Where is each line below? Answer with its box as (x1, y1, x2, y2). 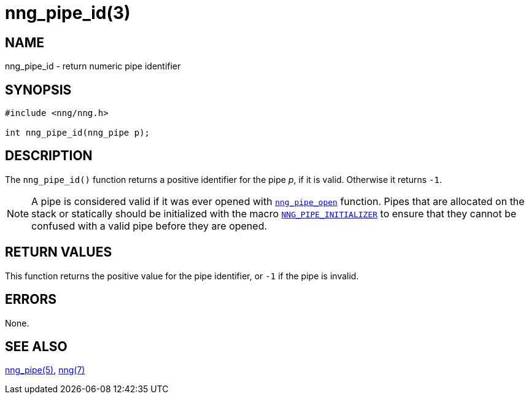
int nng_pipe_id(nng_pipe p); (5, 128, 150, 138)
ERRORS (5, 292, 57, 308)
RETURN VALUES (5, 244, 112, 260)
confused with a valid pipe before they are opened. (31, 219, 268, 232)
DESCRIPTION (5, 148, 93, 164)
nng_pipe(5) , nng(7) (5, 365, 85, 376)
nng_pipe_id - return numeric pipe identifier (5, 61, 181, 72)
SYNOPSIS (5, 82, 72, 98)
